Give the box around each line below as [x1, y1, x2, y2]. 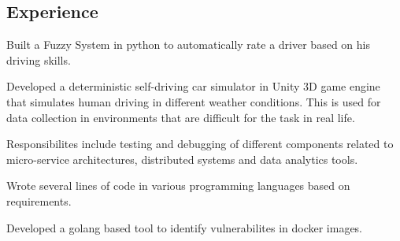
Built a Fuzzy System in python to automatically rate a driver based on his [6, 36, 370, 53]
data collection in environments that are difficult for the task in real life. [6, 109, 355, 125]
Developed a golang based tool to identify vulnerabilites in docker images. [6, 219, 363, 235]
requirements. [6, 192, 72, 209]
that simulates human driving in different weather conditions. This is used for [6, 93, 381, 109]
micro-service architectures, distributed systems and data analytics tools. [6, 150, 358, 167]
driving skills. [6, 51, 71, 68]
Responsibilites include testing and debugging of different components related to [6, 135, 394, 152]
